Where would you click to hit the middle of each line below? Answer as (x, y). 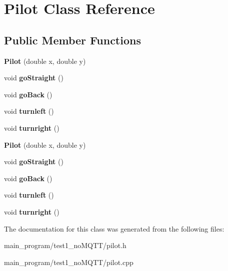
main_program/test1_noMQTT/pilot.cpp (69, 262)
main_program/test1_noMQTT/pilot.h (65, 245)
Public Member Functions (72, 40)
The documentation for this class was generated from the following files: (114, 228)
